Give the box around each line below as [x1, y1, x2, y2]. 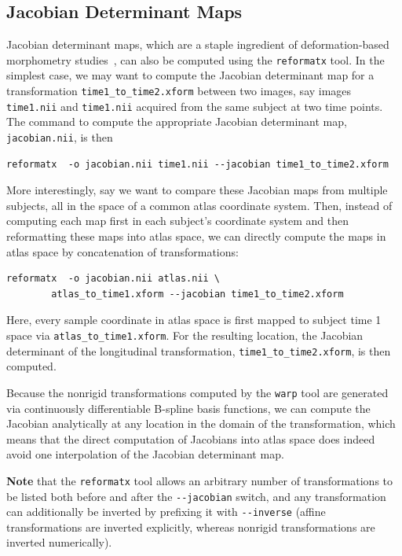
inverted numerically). [6, 534, 112, 550]
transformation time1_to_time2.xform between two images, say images [6, 83, 352, 99]
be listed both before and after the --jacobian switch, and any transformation [6, 488, 386, 504]
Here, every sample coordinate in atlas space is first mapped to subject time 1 [6, 311, 382, 328]
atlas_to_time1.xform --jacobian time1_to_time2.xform [51, 288, 344, 300]
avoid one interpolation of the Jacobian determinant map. [6, 446, 284, 462]
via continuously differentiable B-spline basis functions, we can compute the [6, 400, 371, 416]
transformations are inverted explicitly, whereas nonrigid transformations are [6, 518, 375, 535]
